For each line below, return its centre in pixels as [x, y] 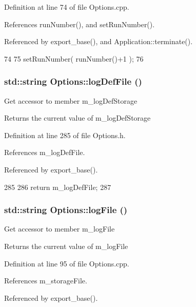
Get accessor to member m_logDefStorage [71, 100]
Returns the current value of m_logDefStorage [77, 118]
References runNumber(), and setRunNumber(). [80, 24]
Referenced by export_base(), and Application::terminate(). [99, 41]
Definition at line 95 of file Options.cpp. [67, 263]
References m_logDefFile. [45, 152]
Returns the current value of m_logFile [66, 246]
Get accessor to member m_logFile [60, 229]
